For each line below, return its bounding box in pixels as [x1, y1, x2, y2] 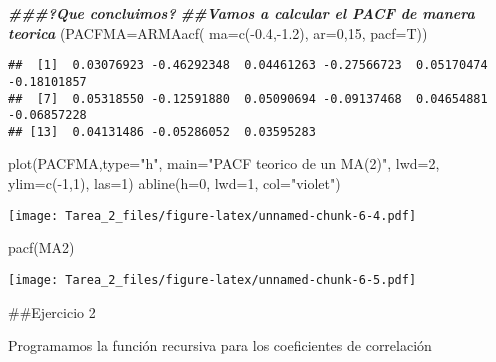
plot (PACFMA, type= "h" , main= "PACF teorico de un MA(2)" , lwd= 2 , [8, 153, 440, 174]
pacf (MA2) [8, 237, 75, 258]
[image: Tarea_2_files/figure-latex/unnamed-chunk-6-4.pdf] [8, 208, 417, 223]
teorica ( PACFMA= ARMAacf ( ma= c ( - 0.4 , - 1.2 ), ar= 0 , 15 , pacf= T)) [8, 22, 428, 43]
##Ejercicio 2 [8, 301, 96, 322]
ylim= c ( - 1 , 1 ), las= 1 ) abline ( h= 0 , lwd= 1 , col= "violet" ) [8, 173, 341, 194]
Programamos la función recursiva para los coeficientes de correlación [8, 335, 432, 356]
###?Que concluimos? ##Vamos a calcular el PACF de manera [8, 3, 475, 23]
